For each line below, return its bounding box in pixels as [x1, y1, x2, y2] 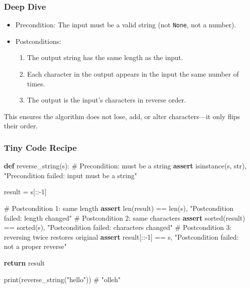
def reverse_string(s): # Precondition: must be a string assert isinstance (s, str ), [4, 161, 247, 171]
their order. [4, 121, 38, 131]
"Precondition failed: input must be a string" [4, 170, 137, 180]
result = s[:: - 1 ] [4, 186, 47, 197]
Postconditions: [15, 36, 62, 46]
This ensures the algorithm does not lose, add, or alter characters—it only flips [4, 111, 240, 121]
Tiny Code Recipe [4, 141, 77, 153]
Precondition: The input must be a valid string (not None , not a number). [15, 20, 236, 30]
